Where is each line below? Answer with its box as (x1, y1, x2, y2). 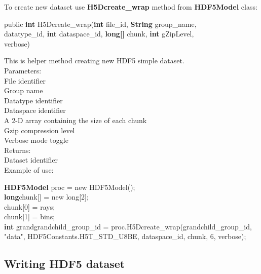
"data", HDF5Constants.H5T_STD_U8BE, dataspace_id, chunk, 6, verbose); (4, 231, 246, 242)
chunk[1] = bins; (4, 211, 55, 222)
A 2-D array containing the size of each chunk (4, 114, 147, 125)
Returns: (4, 144, 31, 155)
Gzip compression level (4, 125, 75, 135)
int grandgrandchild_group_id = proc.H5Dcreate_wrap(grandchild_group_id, (4, 221, 252, 231)
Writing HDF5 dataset (4, 256, 125, 271)
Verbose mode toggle (4, 135, 68, 145)
